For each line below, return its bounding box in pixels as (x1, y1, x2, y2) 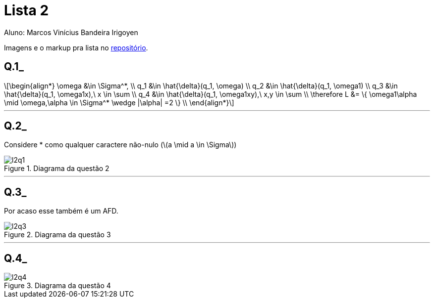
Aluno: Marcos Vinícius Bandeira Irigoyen (4, 28, 138, 37)
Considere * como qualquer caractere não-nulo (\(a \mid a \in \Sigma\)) (4, 140, 237, 149)
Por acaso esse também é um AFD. (4, 207, 118, 216)
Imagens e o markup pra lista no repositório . (4, 43, 148, 52)
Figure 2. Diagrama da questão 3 (4, 230, 111, 239)
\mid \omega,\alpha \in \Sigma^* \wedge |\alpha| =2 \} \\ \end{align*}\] (4, 98, 234, 107)
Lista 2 (4, 2, 49, 19)
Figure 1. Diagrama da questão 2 (4, 164, 109, 173)
